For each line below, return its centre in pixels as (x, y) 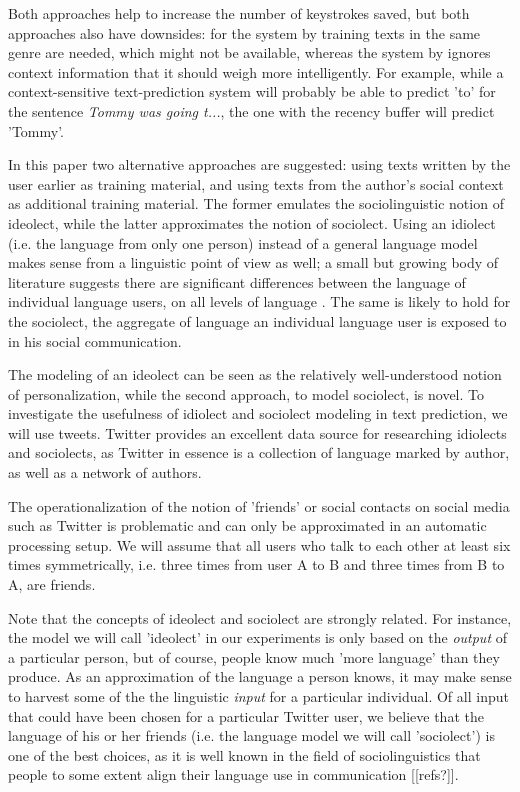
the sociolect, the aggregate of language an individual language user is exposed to (257, 320)
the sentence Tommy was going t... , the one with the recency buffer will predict (251, 110)
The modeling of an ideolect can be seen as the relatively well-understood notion (255, 374)
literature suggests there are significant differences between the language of (237, 281)
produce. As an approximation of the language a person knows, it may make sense (260, 676)
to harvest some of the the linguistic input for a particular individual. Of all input (258, 696)
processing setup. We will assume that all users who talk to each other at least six (259, 544)
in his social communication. (95, 340)
